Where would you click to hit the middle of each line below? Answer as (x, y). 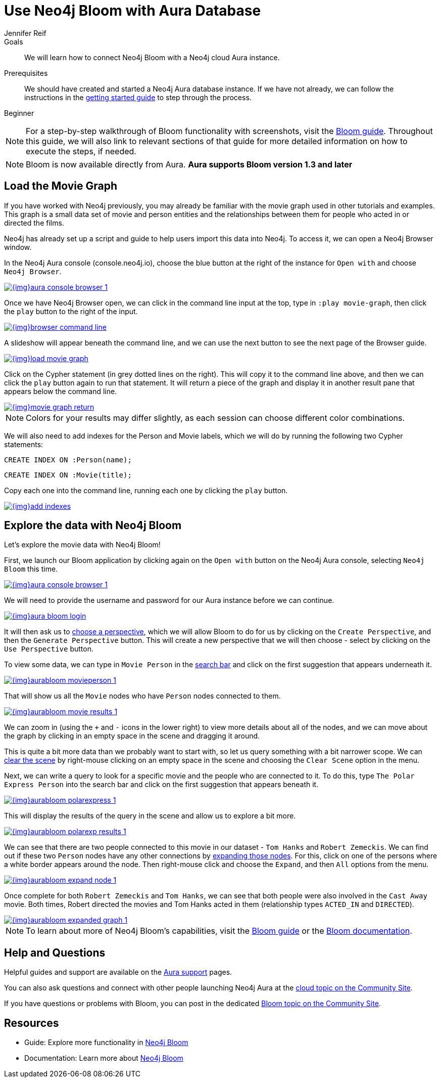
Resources (32, 1023)
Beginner (19, 113)
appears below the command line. (61, 391)
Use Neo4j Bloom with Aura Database (133, 11)
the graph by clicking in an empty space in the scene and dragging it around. (132, 736)
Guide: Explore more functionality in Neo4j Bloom (106, 1043)
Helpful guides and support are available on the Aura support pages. (118, 972)
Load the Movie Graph (61, 186)
